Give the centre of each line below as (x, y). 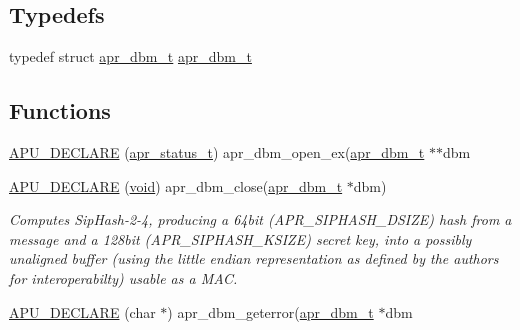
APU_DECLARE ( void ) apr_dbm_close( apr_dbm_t (176, 185)
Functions (60, 110)
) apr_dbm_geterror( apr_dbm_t (270, 311)
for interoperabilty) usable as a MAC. (123, 277)
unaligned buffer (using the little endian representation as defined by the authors (254, 258)
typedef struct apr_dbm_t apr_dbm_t (130, 56)
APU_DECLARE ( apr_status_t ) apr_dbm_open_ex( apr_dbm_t (217, 152)
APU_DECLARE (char (82, 311)
